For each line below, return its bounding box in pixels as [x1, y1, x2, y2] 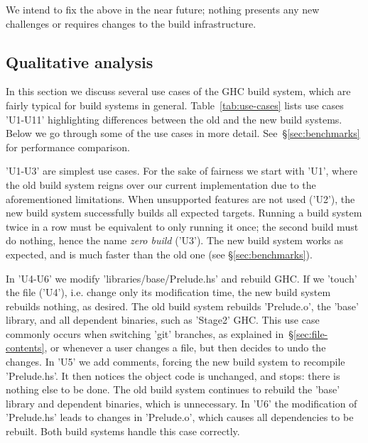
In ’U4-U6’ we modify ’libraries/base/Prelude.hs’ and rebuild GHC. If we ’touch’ [6, 270, 357, 285]
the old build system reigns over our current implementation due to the [6, 177, 316, 192]
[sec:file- [293, 326, 328, 341]
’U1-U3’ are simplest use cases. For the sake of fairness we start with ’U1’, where [6, 163, 357, 178]
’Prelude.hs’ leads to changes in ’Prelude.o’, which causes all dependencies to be [6, 410, 354, 425]
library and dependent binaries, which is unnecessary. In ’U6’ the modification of [6, 395, 357, 410]
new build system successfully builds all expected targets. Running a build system [6, 205, 362, 220]
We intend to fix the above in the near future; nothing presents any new [6, 2, 320, 16]
